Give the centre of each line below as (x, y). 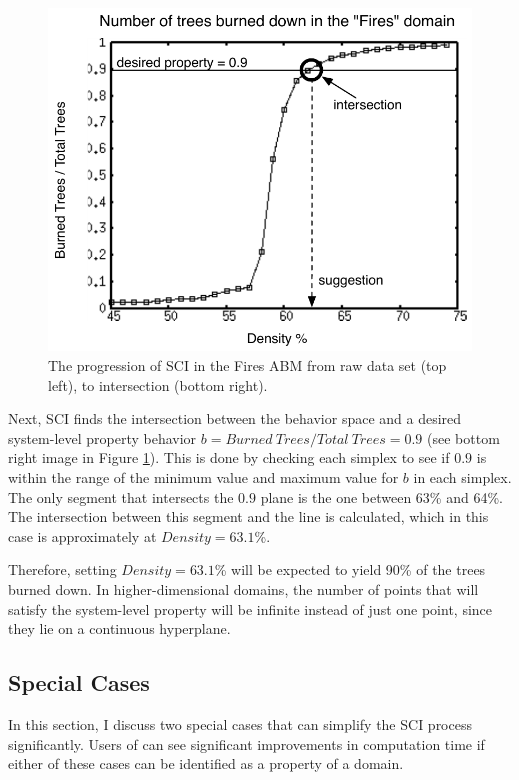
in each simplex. (462, 477)
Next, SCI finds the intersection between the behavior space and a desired (235, 418)
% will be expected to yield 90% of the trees (350, 569)
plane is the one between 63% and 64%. (381, 496)
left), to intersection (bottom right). (158, 384)
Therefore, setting (62, 569)
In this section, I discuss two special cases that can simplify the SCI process (240, 724)
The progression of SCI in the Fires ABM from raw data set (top (247, 365)
